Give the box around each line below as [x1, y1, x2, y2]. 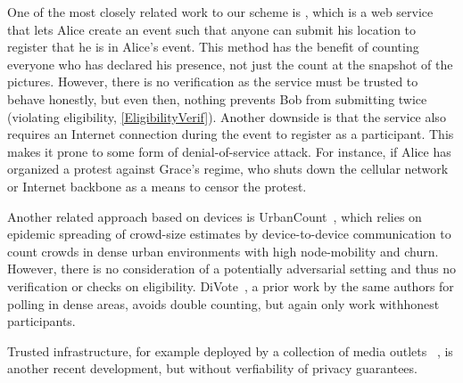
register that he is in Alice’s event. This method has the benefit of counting [7, 37, 419, 56]
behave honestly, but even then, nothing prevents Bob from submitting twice [7, 89, 427, 108]
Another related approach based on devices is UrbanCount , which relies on [7, 207, 422, 225]
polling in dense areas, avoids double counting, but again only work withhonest [7, 294, 440, 313]
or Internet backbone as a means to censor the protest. [7, 176, 307, 195]
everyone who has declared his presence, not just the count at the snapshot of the [7, 54, 453, 73]
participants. [7, 312, 76, 330]
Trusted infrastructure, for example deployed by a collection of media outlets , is [7, 341, 453, 360]
